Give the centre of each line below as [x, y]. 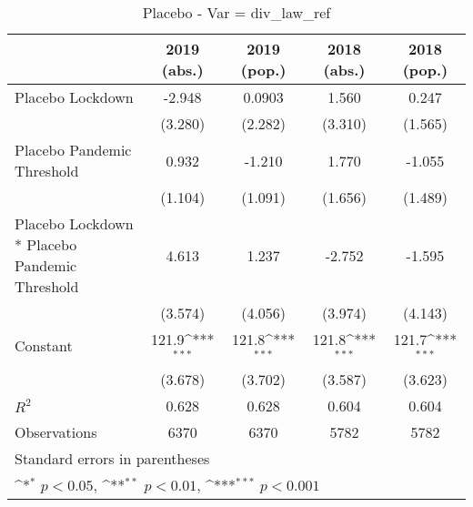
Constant [44, 346]
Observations [56, 431]
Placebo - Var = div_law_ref [236, 12]
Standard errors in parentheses [112, 458]
